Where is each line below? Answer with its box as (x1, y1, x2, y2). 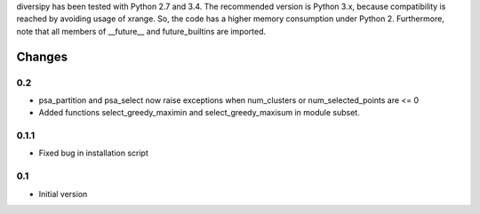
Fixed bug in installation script (38, 147, 148, 159)
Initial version (38, 188, 88, 199)
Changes (16, 49, 68, 64)
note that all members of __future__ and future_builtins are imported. (16, 26, 267, 36)
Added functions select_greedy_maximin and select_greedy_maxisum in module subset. (38, 107, 360, 118)
